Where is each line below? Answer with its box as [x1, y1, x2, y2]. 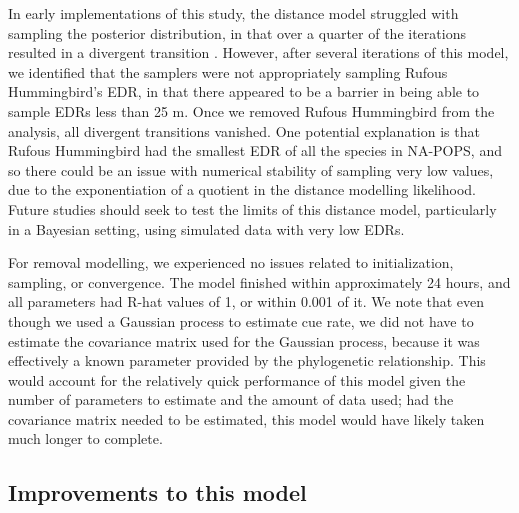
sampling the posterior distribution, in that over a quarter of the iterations [8, 22, 466, 43]
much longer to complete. [8, 428, 163, 449]
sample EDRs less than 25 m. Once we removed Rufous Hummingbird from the [8, 100, 495, 121]
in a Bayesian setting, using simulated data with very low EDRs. [8, 218, 405, 239]
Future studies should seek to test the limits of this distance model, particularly [8, 198, 497, 219]
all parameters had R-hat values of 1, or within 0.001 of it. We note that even [8, 291, 485, 312]
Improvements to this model [8, 477, 307, 508]
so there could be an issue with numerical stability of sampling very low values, [8, 159, 494, 180]
